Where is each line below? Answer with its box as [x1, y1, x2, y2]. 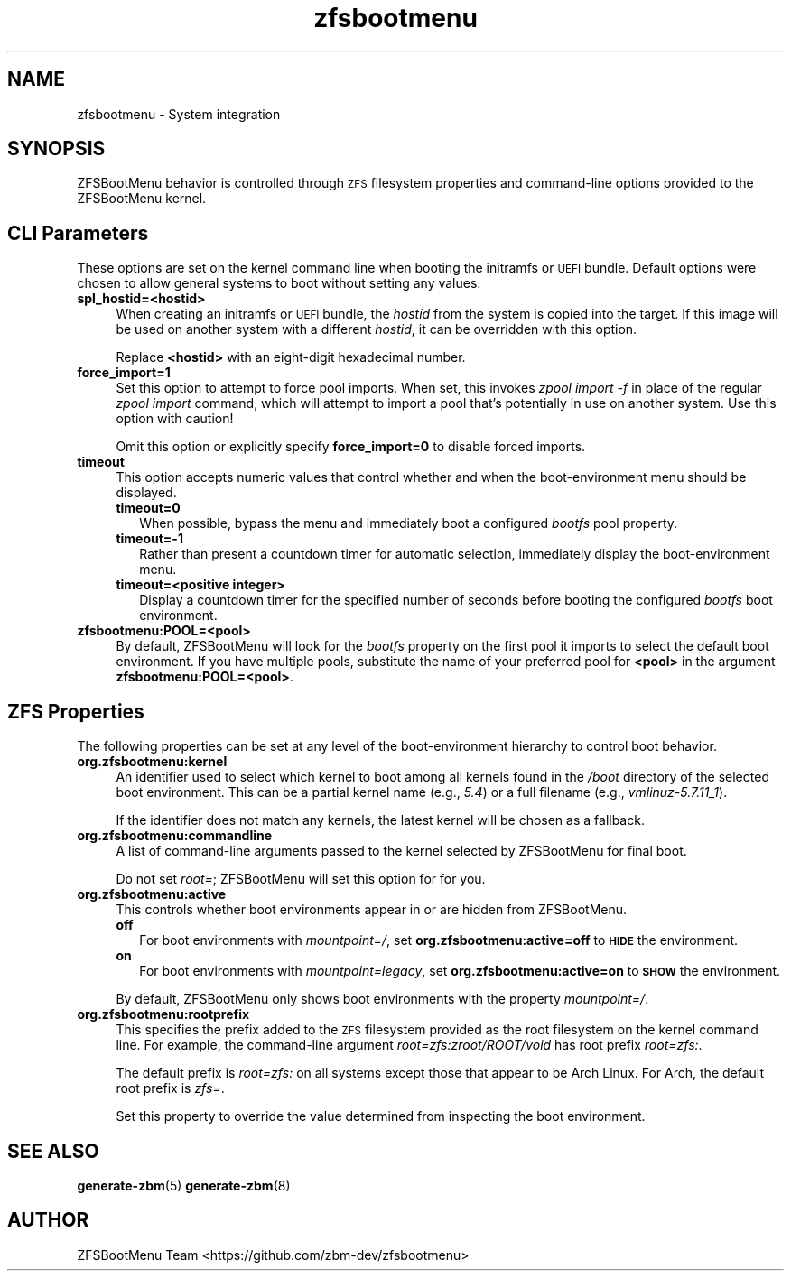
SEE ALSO [7, 1139, 99, 1162]
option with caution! [116, 411, 234, 427]
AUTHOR [7, 1209, 89, 1232]
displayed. [116, 485, 177, 501]
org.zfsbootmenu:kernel [77, 754, 228, 770]
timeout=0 [116, 500, 181, 516]
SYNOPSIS [7, 137, 106, 161]
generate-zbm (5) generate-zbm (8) [77, 1177, 291, 1193]
